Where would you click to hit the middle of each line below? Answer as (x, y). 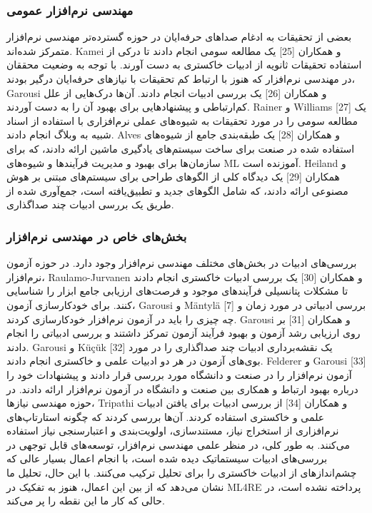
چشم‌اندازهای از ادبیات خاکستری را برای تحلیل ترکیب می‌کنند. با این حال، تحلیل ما (182, 473)
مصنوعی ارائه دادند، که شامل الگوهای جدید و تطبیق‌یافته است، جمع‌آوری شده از (177, 190)
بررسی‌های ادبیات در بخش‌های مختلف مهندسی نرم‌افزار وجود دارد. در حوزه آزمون (182, 263)
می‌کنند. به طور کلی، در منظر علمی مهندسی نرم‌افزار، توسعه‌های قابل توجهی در (178, 444)
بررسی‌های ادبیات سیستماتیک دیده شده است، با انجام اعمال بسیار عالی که (167, 458)
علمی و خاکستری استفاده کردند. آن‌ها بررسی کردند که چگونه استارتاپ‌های (166, 416)
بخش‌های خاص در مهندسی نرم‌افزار (97, 236)
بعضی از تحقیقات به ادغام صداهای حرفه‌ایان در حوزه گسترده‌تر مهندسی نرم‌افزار (179, 37)
